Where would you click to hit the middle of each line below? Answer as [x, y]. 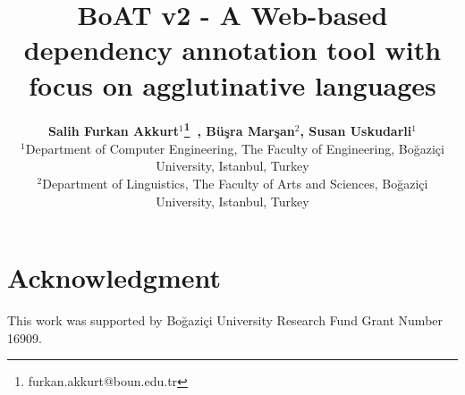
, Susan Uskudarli [356, 131]
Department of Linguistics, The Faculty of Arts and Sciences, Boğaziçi [235, 183]
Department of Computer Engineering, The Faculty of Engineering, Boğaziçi [235, 148]
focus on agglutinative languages [232, 84]
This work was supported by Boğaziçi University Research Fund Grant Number [225, 320]
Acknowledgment [114, 277]
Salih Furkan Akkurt [114, 131]
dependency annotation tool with [232, 50]
